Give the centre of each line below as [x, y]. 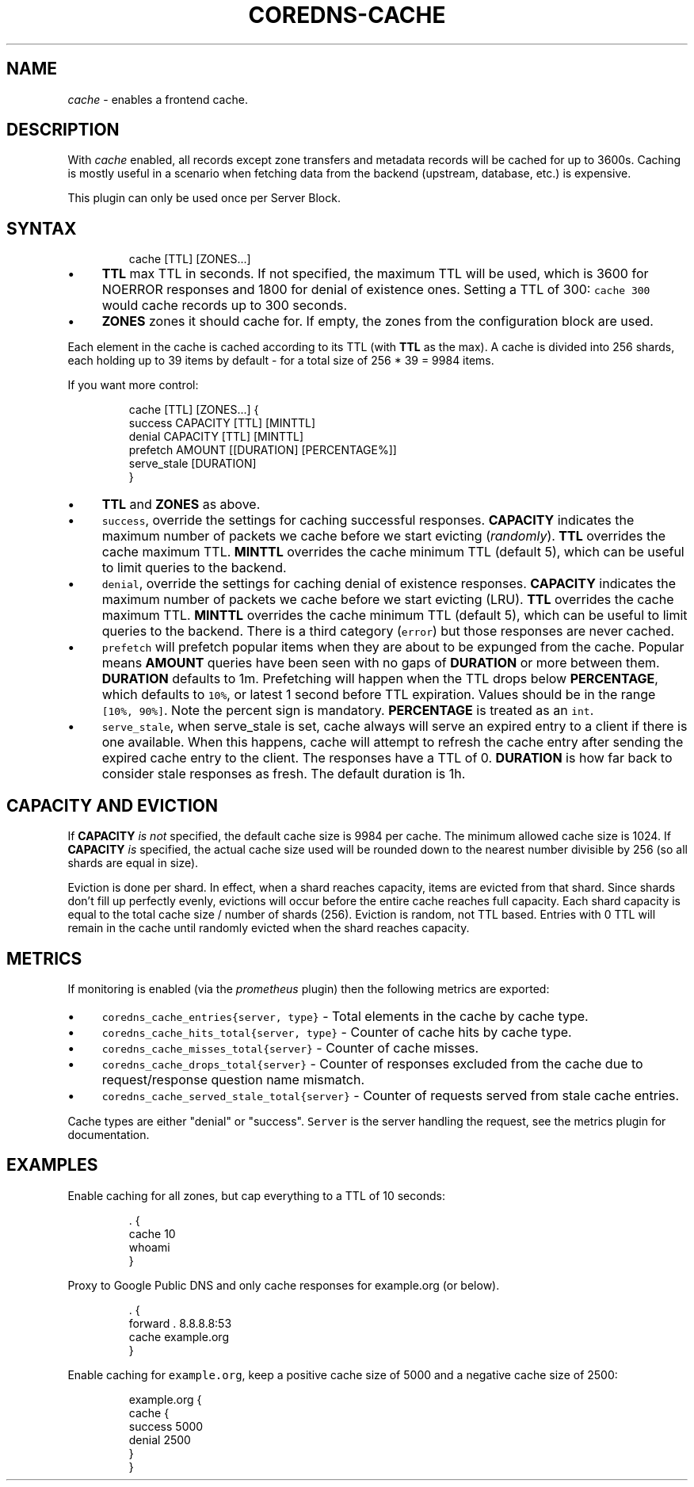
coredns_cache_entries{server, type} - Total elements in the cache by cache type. [345, 1016]
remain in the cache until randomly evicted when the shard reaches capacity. [269, 928]
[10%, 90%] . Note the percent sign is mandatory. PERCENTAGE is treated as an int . [348, 711]
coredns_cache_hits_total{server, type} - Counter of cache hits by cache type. [337, 1032]
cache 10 [152, 1233]
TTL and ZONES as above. [181, 505]
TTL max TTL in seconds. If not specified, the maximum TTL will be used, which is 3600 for [375, 274]
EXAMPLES [52, 1165]
